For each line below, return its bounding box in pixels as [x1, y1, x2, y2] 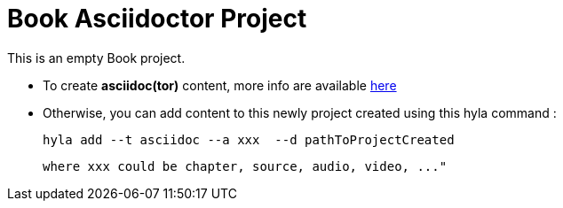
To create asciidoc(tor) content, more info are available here [43, 77, 397, 93]
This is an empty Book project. [7, 50, 186, 65]
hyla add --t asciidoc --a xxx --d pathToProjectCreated [43, 132, 455, 147]
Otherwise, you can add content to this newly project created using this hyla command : [43, 104, 557, 120]
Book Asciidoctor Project [7, 4, 307, 34]
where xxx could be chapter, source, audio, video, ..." [43, 158, 448, 173]
